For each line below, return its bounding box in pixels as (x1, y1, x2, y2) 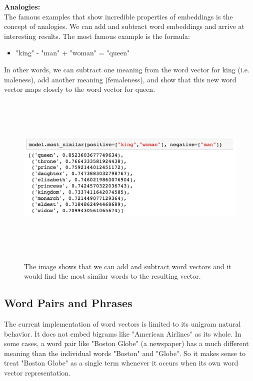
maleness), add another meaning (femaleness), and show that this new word (4, 74, 236, 84)
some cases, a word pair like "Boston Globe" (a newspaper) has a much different (4, 338, 249, 349)
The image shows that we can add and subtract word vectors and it (24, 261, 231, 271)
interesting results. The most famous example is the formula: (4, 30, 190, 41)
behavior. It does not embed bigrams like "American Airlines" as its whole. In (4, 328, 241, 339)
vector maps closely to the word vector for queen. (4, 84, 155, 94)
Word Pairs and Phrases (4, 295, 132, 311)
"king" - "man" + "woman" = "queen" (15, 47, 130, 58)
